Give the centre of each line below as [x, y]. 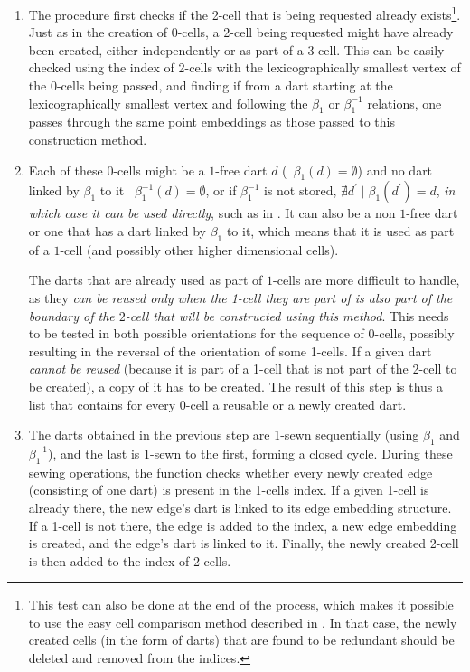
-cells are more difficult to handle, [367, 280]
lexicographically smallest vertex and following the [168, 103]
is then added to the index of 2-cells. [130, 560]
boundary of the [71, 315]
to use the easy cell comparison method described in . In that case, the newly [243, 622]
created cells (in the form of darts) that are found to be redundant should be [241, 640]
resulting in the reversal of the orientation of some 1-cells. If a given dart [230, 350]
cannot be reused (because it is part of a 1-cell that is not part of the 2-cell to [243, 369]
